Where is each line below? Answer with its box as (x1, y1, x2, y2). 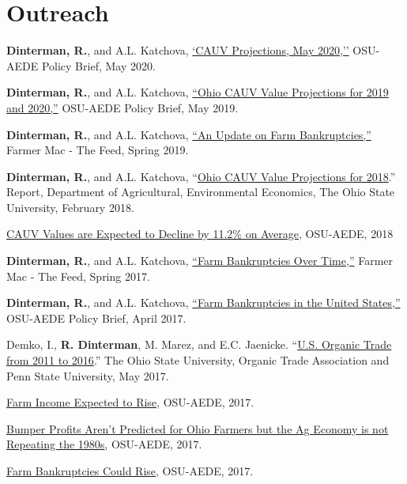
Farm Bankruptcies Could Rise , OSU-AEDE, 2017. (6, 463, 254, 478)
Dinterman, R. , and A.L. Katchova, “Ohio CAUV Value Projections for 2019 (6, 84, 389, 100)
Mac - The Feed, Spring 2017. (6, 267, 150, 284)
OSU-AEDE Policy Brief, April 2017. (6, 309, 187, 326)
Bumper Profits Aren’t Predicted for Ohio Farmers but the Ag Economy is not (6, 420, 389, 437)
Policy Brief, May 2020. (41, 57, 156, 74)
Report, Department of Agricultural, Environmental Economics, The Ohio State (6, 183, 395, 200)
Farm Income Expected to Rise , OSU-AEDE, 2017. (6, 394, 254, 410)
